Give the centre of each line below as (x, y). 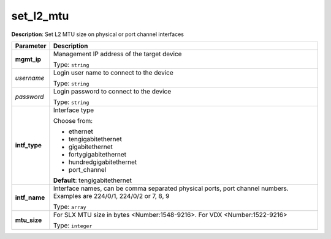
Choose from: (73, 120)
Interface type (74, 110)
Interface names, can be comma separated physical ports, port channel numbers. (171, 188)
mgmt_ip (28, 59)
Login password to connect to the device (112, 91)
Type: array (70, 207)
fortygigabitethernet (97, 154)
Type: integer (73, 225)
